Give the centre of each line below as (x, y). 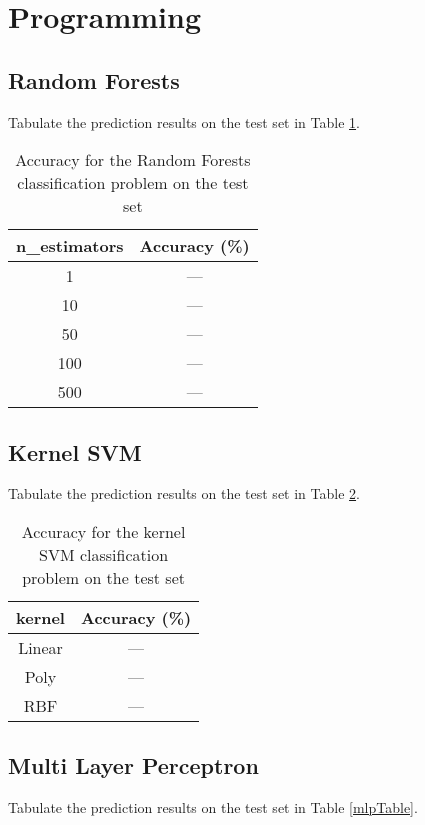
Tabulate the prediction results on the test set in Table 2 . (184, 493)
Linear (40, 647)
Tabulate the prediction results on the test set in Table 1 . (184, 121)
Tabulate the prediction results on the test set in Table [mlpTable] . (213, 807)
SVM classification (104, 554)
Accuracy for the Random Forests (133, 160)
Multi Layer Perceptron (133, 765)
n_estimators (70, 246)
